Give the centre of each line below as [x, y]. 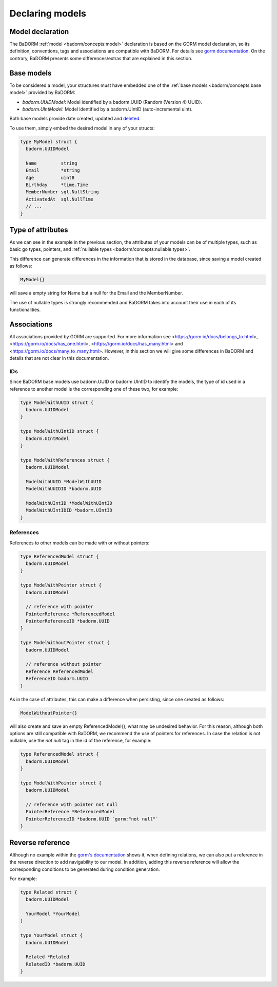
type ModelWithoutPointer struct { [65, 643]
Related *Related [47, 957]
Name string [52, 163]
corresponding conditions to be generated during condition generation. [85, 869]
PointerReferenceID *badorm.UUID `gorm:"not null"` [92, 819]
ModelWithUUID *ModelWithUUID [64, 481]
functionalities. [25, 310]
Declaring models [48, 13]
